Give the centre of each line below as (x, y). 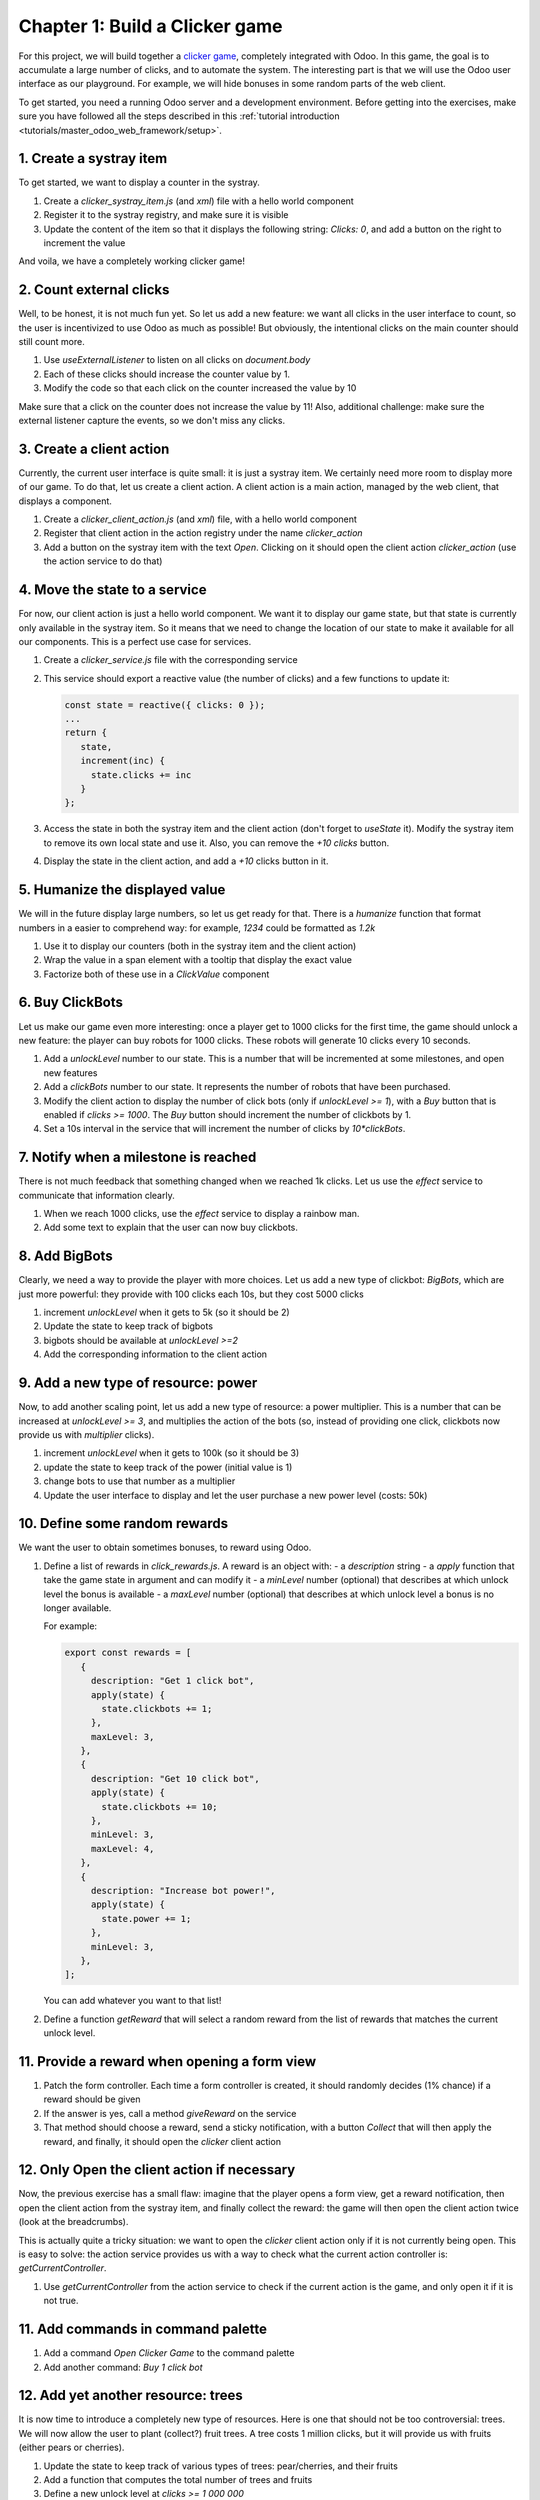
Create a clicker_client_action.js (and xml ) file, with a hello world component (200, 519)
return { (86, 733)
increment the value (84, 242)
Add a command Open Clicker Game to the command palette (169, 2353)
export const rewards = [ (128, 1653)
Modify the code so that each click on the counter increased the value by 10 (200, 388)
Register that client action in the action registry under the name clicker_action (203, 533)
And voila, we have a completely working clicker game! (131, 261)
